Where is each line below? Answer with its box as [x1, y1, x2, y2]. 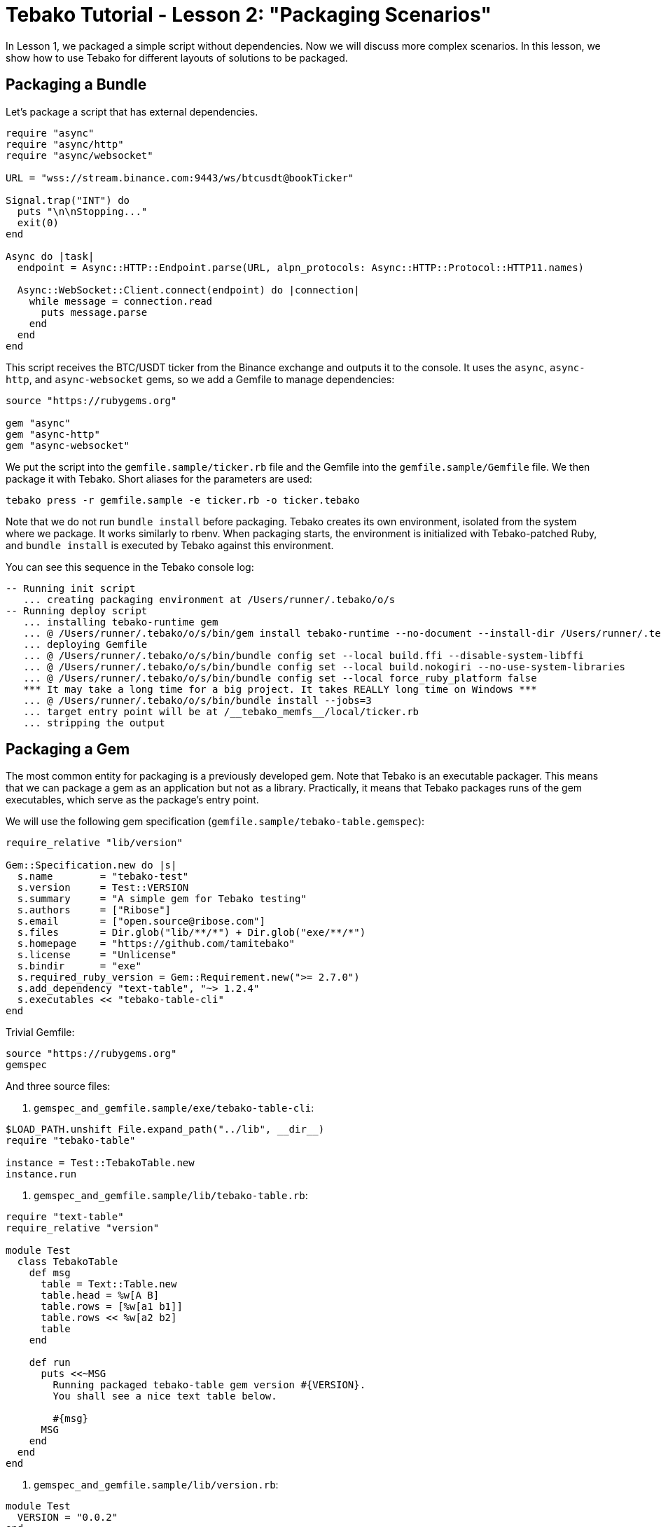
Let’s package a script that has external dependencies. [6, 105, 258, 118]
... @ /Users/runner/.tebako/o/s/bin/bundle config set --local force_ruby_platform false [23, 672, 537, 684]
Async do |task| [6, 250, 95, 262]
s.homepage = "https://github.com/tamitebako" [17, 938, 295, 950]
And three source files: [6, 1080, 111, 1093]
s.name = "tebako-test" [17, 871, 189, 883]
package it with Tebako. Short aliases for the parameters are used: [6, 472, 312, 485]
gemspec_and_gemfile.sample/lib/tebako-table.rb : [34, 1189, 308, 1202]
